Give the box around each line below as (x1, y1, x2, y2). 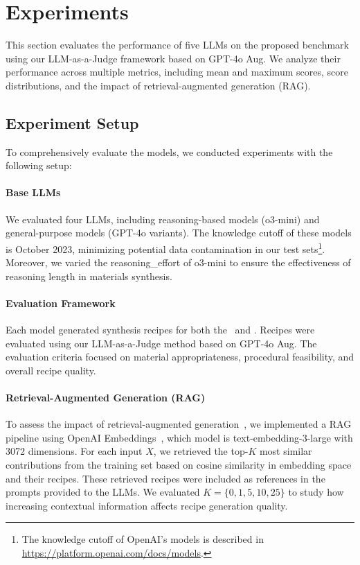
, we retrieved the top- (153, 444, 249, 458)
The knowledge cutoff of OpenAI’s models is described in (21, 532, 264, 546)
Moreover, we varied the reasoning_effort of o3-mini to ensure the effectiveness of (6, 255, 351, 270)
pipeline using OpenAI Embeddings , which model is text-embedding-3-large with (6, 430, 353, 444)
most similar (259, 444, 312, 458)
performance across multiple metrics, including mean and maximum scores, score (6, 64, 348, 79)
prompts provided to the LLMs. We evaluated (6, 485, 200, 499)
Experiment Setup (6, 112, 139, 133)
